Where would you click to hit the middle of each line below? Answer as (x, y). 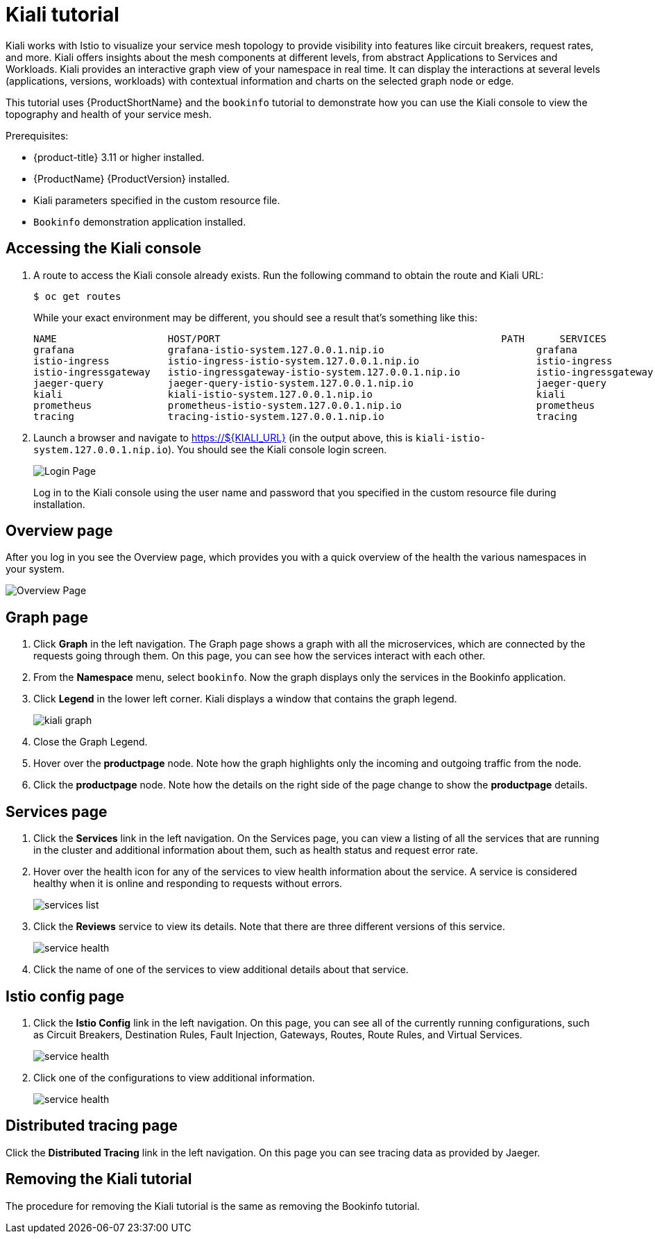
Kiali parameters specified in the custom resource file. (157, 200)
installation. (59, 504)
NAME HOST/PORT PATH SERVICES (320, 338)
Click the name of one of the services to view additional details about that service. (221, 970)
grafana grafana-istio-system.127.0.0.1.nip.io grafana (305, 349)
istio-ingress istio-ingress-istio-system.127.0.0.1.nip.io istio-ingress (323, 361)
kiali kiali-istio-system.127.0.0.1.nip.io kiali (300, 394)
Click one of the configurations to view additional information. (174, 1077)
